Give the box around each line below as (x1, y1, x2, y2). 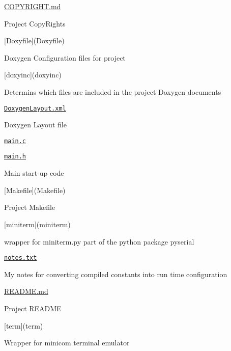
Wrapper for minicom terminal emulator (4, 337, 130, 348)
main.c (4, 137, 26, 145)
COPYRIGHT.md (4, 1, 61, 11)
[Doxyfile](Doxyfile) (4, 35, 65, 46)
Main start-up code (4, 168, 64, 178)
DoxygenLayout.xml (4, 104, 66, 112)
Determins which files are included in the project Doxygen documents (4, 86, 221, 97)
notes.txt (4, 254, 37, 262)
